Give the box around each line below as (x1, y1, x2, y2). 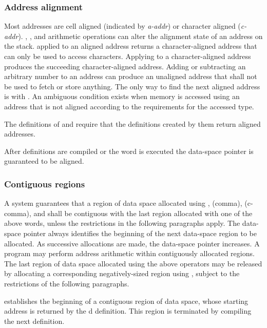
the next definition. (4, 315, 65, 326)
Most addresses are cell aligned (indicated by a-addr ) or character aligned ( (4, 21, 241, 31)
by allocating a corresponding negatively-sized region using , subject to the (4, 268, 240, 279)
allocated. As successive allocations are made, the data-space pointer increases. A (4, 238, 260, 248)
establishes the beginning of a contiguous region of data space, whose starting (4, 295, 249, 306)
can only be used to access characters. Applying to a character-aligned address (4, 51, 251, 61)
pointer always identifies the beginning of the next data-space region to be (23, 227, 257, 238)
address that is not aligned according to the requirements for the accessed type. (4, 101, 254, 111)
